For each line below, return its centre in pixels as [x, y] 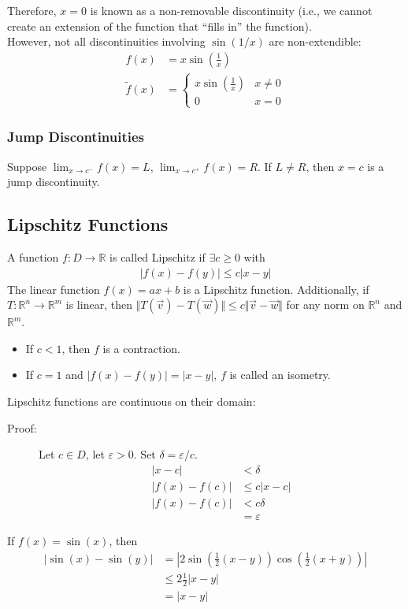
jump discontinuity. [54, 182]
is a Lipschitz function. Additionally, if [276, 289]
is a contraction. [142, 348]
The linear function [54, 289]
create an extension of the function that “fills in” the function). [159, 26]
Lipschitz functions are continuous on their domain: [132, 401]
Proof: [22, 427]
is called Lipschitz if [158, 257]
